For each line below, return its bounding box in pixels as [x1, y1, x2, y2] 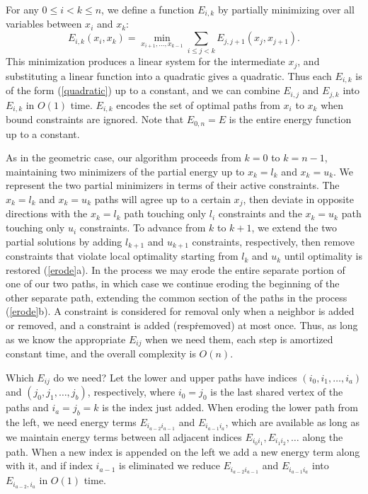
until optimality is [284, 248, 362, 263]
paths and [6, 400, 49, 415]
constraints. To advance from [79, 220, 206, 235]
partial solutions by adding [6, 234, 122, 248]
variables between [6, 16, 82, 31]
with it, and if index [6, 458, 93, 473]
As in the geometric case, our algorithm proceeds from [6, 150, 241, 165]
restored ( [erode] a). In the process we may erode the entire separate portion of [6, 262, 345, 277]
